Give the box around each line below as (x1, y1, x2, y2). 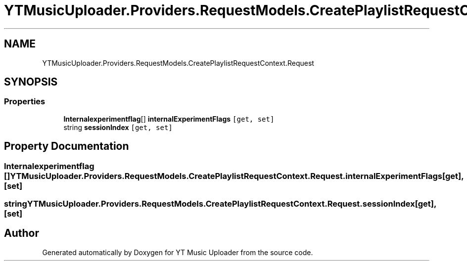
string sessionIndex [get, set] (63, 123, 173, 132)
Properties (4, 96, 46, 107)
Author (4, 227, 39, 240)
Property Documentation (4, 140, 129, 153)
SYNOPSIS (4, 76, 58, 88)
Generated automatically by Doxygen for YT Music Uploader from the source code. (42, 248, 313, 257)
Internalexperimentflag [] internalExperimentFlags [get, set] (63, 114, 275, 123)
